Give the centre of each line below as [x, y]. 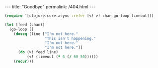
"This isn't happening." [70, 38]
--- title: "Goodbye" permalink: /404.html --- [50, 7]
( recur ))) [24, 61]
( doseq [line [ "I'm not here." [46, 34]
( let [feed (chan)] [25, 25]
